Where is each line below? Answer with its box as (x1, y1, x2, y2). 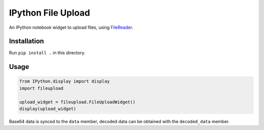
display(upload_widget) (19, 106, 77, 112)
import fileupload (19, 86, 64, 91)
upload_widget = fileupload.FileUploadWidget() (19, 99, 135, 105)
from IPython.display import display (19, 79, 110, 84)
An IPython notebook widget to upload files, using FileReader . (9, 24, 133, 30)
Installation (9, 37, 44, 45)
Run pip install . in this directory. (9, 50, 86, 56)
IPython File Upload (9, 7, 90, 18)
